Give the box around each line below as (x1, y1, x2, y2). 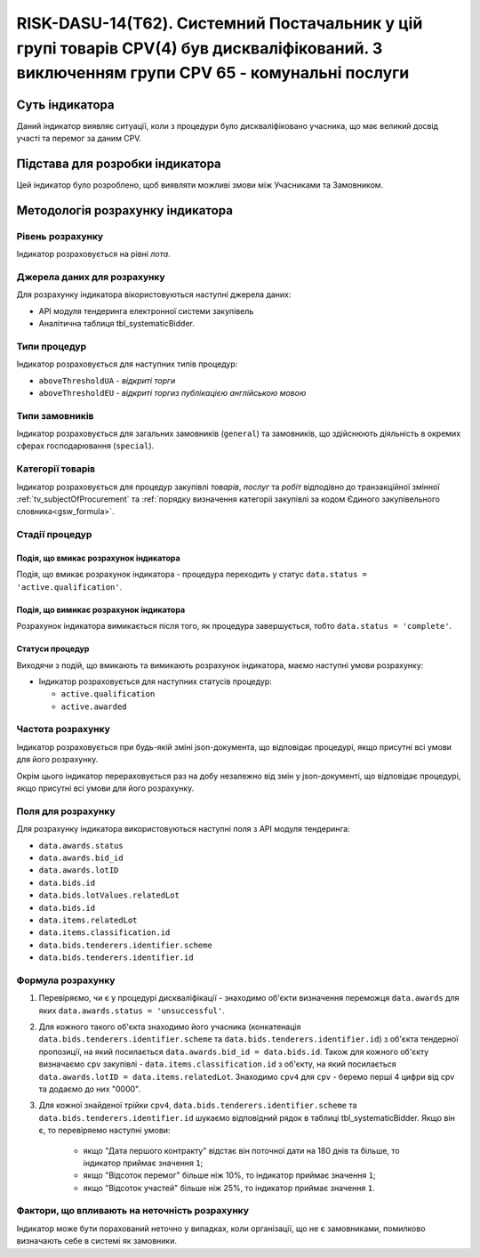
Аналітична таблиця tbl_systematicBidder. (38, 318, 195, 329)
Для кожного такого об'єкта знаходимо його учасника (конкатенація (38, 1021, 301, 1032)
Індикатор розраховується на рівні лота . (16, 249, 171, 260)
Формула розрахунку (16, 974, 116, 987)
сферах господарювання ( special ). (16, 440, 155, 451)
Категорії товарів (16, 463, 96, 475)
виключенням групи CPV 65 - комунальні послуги (16, 63, 410, 84)
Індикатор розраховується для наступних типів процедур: (16, 359, 238, 369)
